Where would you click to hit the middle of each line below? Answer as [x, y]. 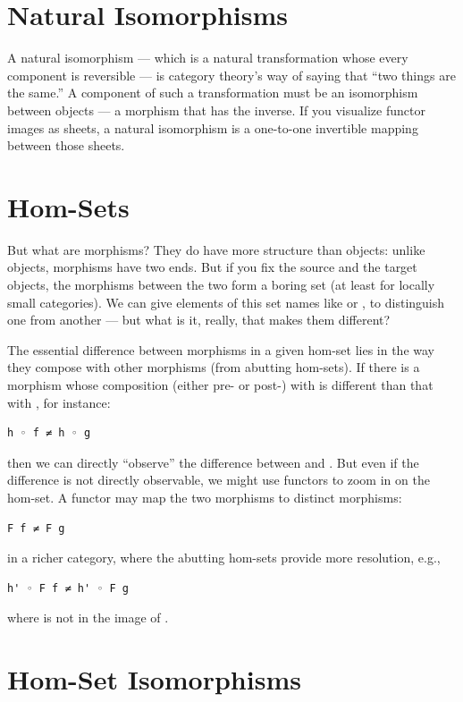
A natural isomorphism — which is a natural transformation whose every [208, 58]
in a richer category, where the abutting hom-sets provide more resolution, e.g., [224, 558]
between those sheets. [66, 145]
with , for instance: [59, 402]
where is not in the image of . [88, 617]
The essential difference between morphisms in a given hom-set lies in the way [221, 349]
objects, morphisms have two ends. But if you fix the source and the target [212, 267]
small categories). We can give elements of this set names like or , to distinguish [226, 302]
